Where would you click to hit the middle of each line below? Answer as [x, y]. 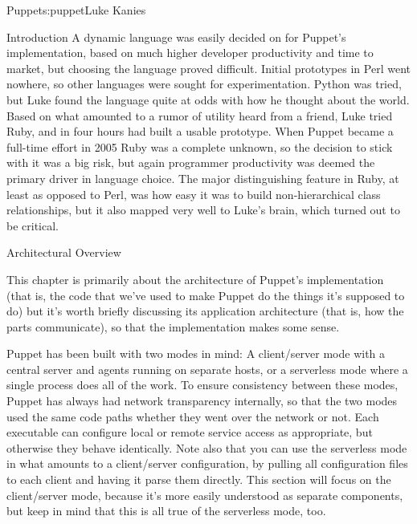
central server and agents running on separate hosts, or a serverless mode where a [207, 369]
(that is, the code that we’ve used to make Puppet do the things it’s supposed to [206, 295]
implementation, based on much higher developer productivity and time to [190, 53]
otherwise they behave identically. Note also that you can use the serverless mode [207, 447]
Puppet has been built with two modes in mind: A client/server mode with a [196, 353]
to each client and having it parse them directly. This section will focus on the [199, 479]
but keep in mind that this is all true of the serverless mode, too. [166, 511]
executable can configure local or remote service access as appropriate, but [190, 432]
